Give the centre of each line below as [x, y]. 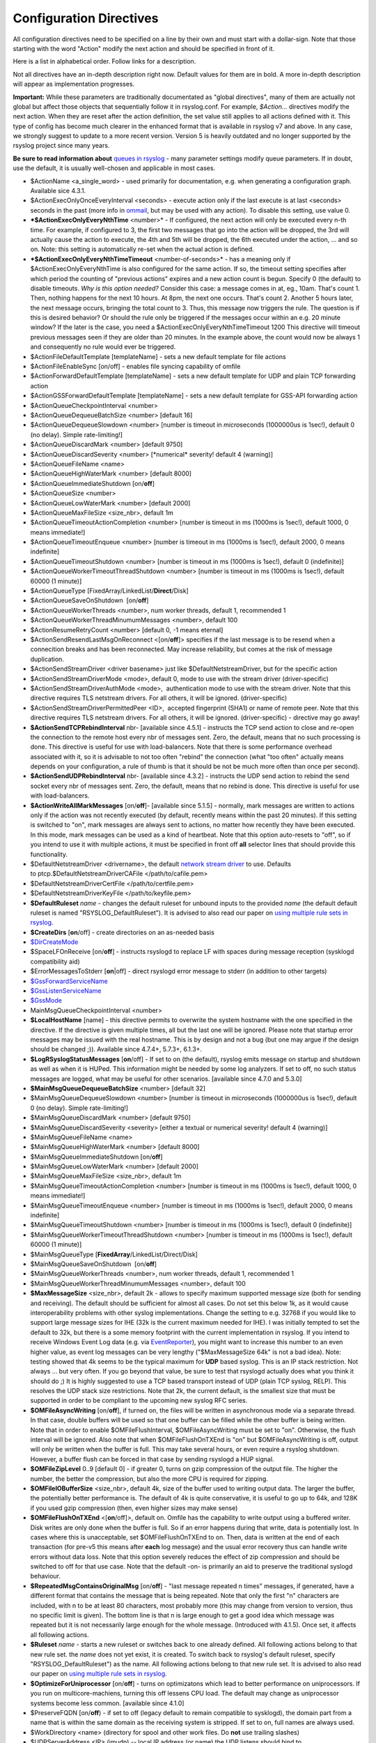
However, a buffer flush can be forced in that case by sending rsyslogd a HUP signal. [152, 1459]
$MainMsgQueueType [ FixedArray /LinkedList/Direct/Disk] [114, 1254]
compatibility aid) [55, 961]
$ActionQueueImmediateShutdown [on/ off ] [93, 483]
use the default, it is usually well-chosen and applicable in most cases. [114, 168]
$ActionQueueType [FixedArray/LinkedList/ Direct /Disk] [110, 591]
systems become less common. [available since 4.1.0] [107, 1703]
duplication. [47, 659]
